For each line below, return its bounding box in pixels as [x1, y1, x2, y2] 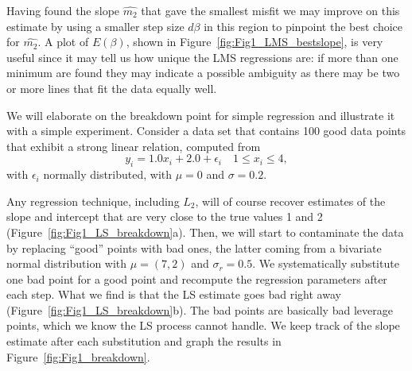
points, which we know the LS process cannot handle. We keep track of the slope [6, 317, 400, 334]
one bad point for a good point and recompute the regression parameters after [6, 270, 387, 287]
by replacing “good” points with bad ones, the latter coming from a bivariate [6, 239, 382, 256]
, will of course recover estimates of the [195, 192, 386, 209]
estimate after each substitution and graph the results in [6, 333, 282, 350]
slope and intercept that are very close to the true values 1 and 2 [6, 208, 323, 225]
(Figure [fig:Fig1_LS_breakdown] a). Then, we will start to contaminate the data [6, 223, 404, 240]
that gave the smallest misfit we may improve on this [141, 2, 400, 18]
